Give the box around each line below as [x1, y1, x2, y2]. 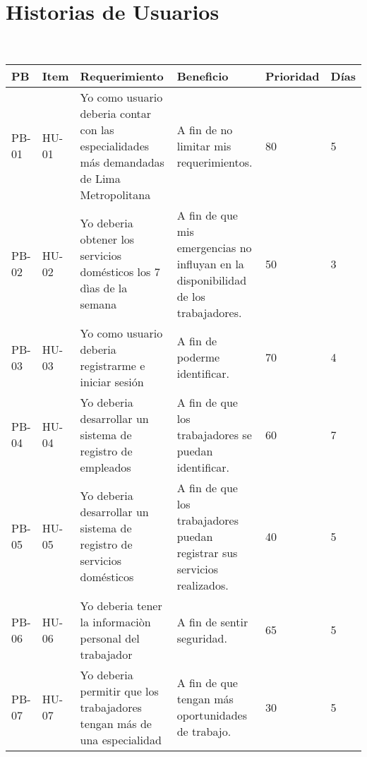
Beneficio [176, 67, 229, 84]
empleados [80, 458, 131, 475]
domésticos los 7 [80, 263, 160, 280]
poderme [176, 349, 220, 366]
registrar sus [176, 544, 238, 561]
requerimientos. [176, 153, 253, 170]
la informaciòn [80, 613, 151, 630]
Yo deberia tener [80, 597, 162, 614]
